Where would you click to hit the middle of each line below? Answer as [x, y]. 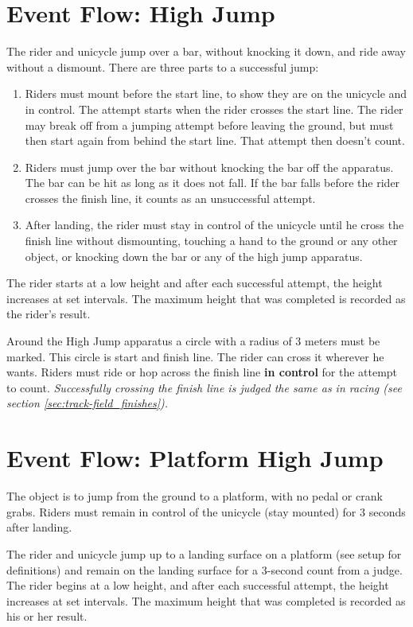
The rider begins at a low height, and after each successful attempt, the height [198, 585]
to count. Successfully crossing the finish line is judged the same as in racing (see [204, 387]
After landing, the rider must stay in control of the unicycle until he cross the [214, 225]
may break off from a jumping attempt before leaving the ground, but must [209, 125]
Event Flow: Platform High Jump [195, 458]
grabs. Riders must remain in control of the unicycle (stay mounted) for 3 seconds [206, 511]
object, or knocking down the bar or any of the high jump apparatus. [194, 256]
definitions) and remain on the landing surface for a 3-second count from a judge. [205, 569]
